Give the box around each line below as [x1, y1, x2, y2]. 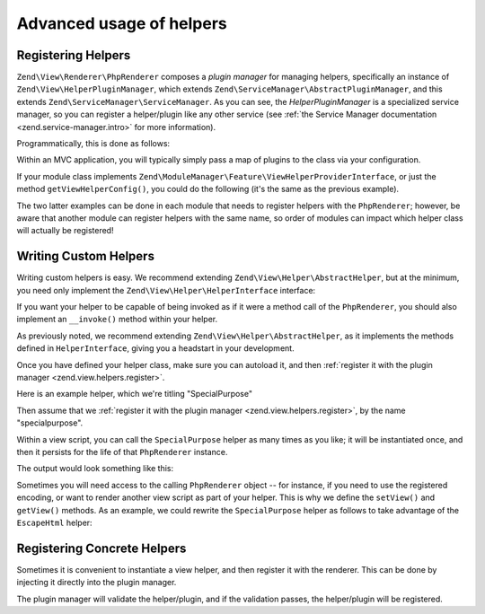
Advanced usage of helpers [16, 13, 228, 33]
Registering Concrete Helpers [16, 540, 187, 556]
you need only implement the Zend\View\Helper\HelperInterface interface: [16, 285, 316, 295]
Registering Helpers [16, 48, 131, 63]
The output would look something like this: [16, 463, 174, 474]
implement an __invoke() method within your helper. [16, 314, 218, 325]
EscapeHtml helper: [16, 517, 93, 528]
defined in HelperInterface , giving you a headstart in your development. [16, 343, 295, 354]
